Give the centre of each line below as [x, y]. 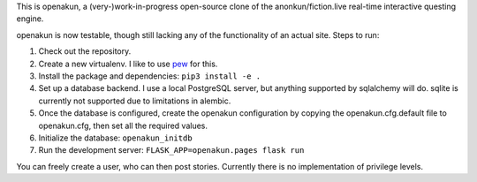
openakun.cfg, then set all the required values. [123, 125]
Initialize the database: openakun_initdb [116, 138]
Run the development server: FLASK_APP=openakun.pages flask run [171, 150]
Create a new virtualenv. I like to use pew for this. [128, 64]
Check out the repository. [85, 51]
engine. [30, 19]
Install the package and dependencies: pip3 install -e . [150, 76]
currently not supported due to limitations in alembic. [135, 101]
